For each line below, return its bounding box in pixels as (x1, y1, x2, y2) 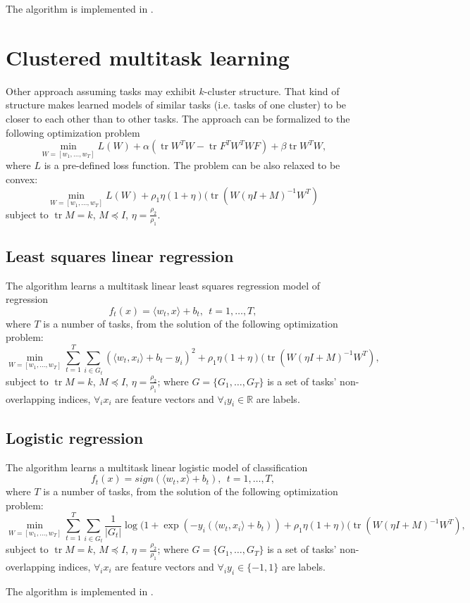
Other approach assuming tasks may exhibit (6, 83, 196, 98)
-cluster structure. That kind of (204, 83, 340, 98)
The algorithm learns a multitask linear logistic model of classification (6, 459, 308, 474)
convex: (6, 171, 38, 186)
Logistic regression (6, 426, 144, 448)
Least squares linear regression (6, 244, 234, 266)
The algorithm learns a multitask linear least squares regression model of (6, 278, 321, 292)
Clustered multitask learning (6, 42, 290, 71)
